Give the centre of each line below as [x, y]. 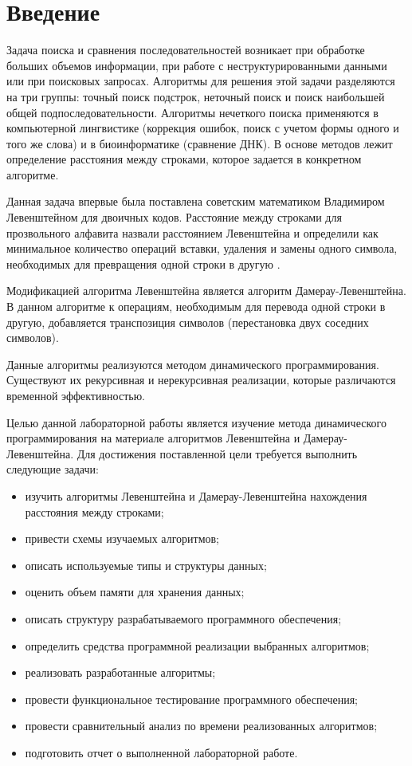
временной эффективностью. [76, 395]
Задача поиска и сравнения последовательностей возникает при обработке [186, 50]
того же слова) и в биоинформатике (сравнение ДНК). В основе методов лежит [200, 143]
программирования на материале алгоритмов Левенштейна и [153, 438]
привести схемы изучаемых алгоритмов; [122, 538]
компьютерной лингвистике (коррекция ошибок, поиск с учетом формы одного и [203, 128]
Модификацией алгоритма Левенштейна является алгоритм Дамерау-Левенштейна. [206, 291]
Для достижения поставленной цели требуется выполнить [217, 453]
